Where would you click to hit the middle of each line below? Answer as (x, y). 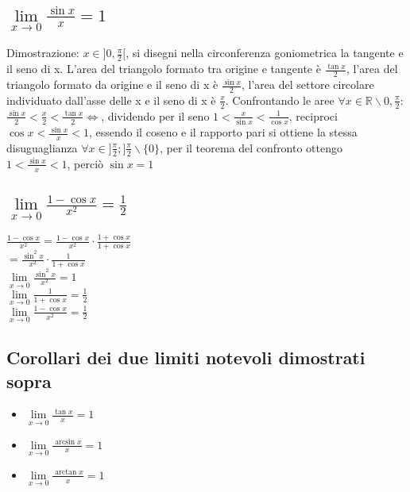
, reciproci (313, 115)
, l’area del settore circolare (308, 85)
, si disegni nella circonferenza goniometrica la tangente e (265, 53)
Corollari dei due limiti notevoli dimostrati (186, 357)
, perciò (85, 163)
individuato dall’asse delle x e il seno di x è (111, 100)
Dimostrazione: (43, 53)
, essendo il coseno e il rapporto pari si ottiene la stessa (223, 132)
